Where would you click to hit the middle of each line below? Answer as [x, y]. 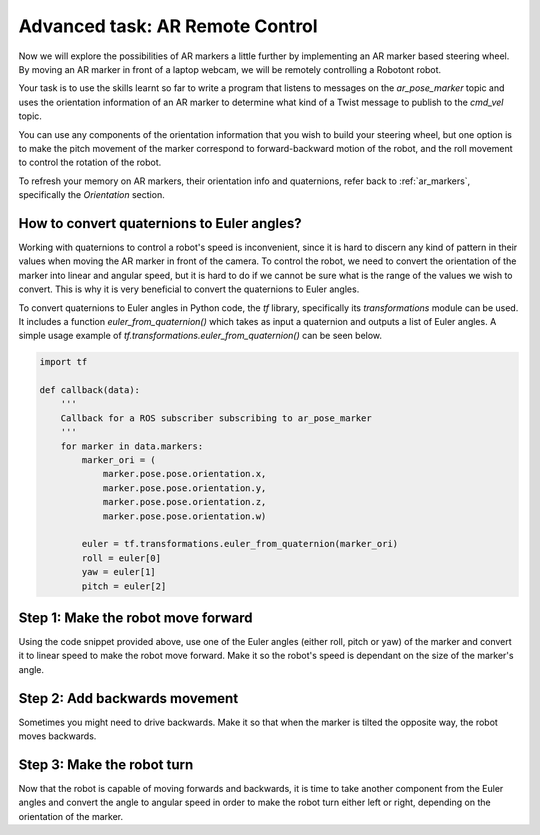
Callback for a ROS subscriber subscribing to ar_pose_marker [216, 418]
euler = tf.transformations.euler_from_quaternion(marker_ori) [240, 544]
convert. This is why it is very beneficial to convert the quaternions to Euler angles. [189, 289]
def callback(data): [89, 390]
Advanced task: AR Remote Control [168, 26]
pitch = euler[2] [124, 586]
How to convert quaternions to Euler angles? [160, 223]
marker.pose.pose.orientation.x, [184, 474]
